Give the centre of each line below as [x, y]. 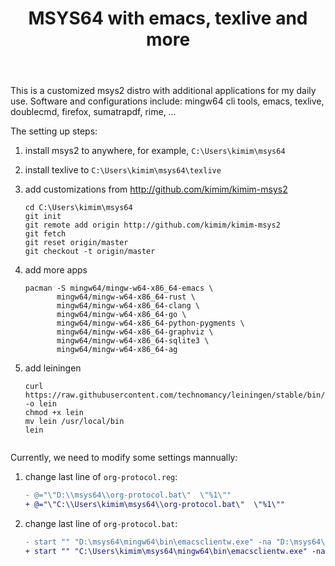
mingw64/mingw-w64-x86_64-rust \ [126, 297]
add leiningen [53, 368]
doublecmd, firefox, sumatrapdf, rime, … [93, 112]
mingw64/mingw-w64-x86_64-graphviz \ [135, 332]
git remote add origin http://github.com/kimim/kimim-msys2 [152, 225]
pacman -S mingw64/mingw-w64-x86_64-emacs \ [119, 288]
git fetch [45, 234]
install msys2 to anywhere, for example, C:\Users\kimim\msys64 [155, 151]
